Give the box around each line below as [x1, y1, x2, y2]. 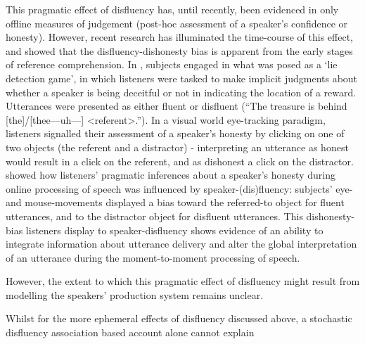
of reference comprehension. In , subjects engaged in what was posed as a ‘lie [6, 57, 338, 72]
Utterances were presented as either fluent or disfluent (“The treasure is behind [6, 98, 347, 113]
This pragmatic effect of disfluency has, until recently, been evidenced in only [6, 2, 339, 16]
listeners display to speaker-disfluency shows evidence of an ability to [25, 222, 324, 237]
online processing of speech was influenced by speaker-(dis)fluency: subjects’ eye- [6, 181, 353, 196]
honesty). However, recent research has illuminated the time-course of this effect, [6, 30, 354, 44]
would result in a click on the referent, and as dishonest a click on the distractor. [6, 153, 354, 168]
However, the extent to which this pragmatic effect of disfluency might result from [6, 274, 360, 288]
